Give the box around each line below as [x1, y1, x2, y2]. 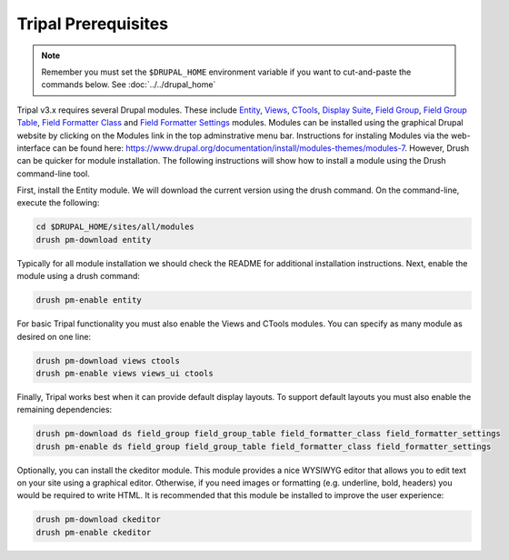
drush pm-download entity [35, 235, 152, 245]
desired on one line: [16, 331, 91, 342]
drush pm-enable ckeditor [35, 527, 152, 537]
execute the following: [16, 197, 100, 208]
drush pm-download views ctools [35, 355, 181, 365]
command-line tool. [16, 168, 90, 179]
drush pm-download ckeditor [35, 515, 161, 525]
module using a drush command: [16, 271, 141, 282]
